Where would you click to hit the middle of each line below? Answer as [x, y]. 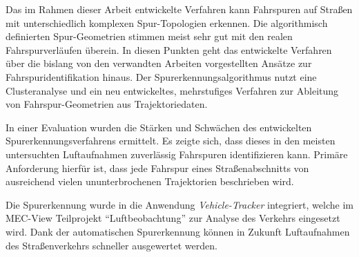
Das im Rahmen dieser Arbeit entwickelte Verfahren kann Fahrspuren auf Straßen [179, 9]
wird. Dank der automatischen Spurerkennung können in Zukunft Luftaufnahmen [178, 231]
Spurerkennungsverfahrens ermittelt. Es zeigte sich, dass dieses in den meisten [171, 141]
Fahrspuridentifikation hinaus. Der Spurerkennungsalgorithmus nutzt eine [161, 76]
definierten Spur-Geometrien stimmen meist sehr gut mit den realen [149, 36]
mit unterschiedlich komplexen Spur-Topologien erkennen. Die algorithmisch [167, 22]
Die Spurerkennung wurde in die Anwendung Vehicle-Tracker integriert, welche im [179, 204]
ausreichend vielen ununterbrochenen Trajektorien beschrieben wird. [150, 181]
